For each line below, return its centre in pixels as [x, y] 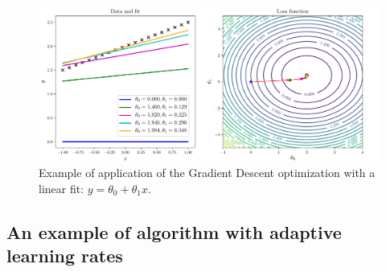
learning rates [65, 256]
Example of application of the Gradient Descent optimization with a [207, 173]
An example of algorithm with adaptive [174, 231]
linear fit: [62, 188]
